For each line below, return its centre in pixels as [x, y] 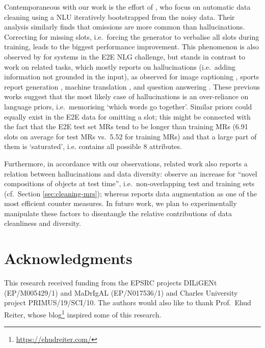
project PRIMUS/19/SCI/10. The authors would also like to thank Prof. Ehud [128, 302]
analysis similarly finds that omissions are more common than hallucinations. [125, 27]
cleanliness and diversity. [43, 223]
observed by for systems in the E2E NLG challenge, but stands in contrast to [125, 56]
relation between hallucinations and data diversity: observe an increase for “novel [131, 173]
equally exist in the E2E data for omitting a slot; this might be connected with [127, 116]
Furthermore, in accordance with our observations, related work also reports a [126, 163]
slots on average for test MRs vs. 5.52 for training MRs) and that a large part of [130, 136]
